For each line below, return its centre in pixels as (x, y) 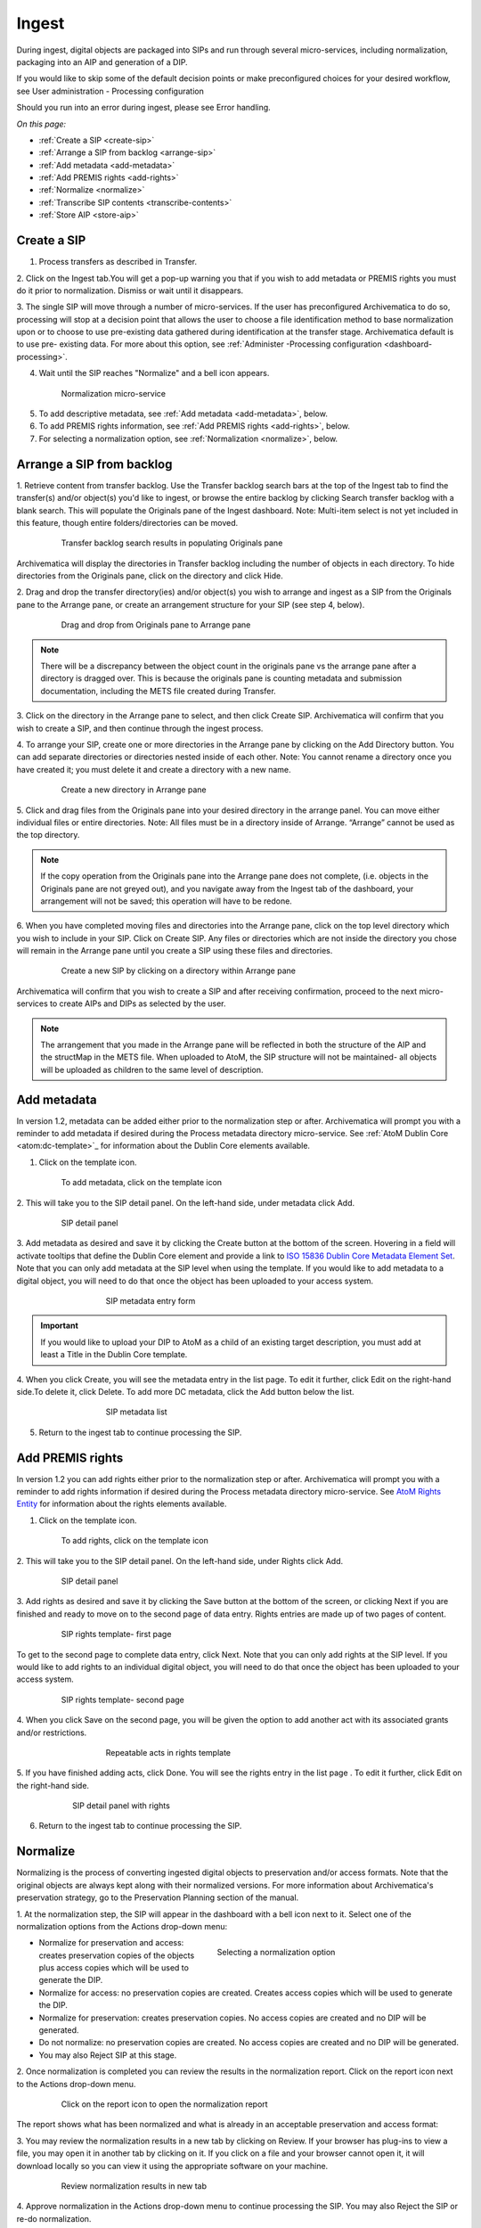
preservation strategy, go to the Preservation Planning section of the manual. (158, 1897)
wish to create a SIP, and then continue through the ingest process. (140, 728)
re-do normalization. (54, 2218)
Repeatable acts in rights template (168, 1752)
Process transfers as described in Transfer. (118, 262)
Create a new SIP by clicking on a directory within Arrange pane (178, 971)
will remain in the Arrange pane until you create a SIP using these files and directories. (175, 951)
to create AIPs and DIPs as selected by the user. (138, 1003)
